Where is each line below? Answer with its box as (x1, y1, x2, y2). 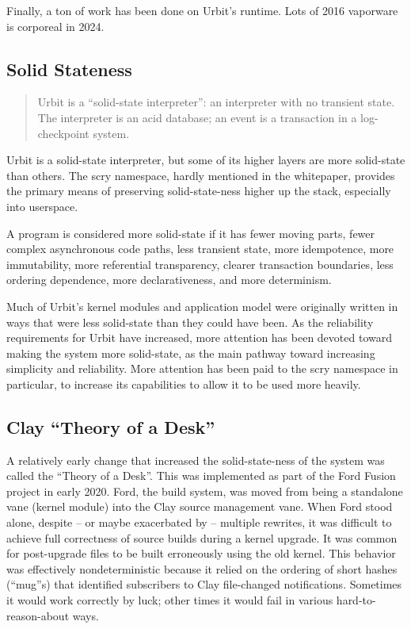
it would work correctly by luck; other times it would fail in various (6, 592, 333, 608)
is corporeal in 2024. (6, 17, 105, 34)
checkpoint (37, 125, 89, 141)
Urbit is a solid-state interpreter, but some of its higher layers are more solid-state (6, 151, 405, 168)
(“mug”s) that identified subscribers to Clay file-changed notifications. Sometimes (6, 576, 402, 593)
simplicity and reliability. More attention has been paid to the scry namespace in (6, 360, 398, 377)
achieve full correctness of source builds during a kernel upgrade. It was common (6, 529, 398, 546)
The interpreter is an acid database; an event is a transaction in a (37, 109, 357, 125)
